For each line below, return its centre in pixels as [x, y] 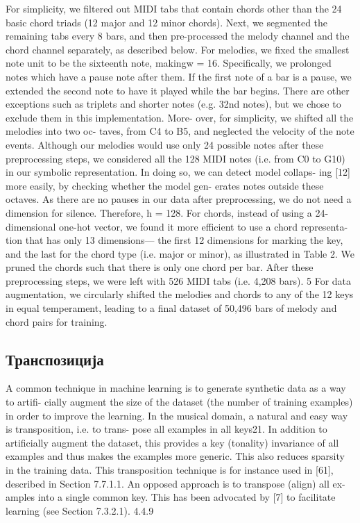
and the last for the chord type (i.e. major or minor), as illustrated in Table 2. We [180, 253]
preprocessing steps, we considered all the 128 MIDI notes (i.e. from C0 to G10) [175, 158]
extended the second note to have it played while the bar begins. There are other [178, 90]
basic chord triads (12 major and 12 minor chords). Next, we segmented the [167, 22]
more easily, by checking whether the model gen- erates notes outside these [165, 185]
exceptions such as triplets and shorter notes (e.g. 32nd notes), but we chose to [173, 104]
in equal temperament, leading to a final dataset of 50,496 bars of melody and [171, 308]
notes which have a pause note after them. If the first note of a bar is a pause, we [179, 76]
